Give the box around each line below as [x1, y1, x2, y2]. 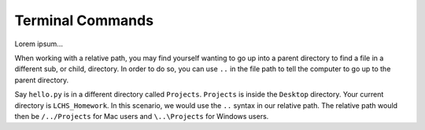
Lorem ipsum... [14, 39, 63, 49]
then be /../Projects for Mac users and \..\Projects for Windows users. [14, 111, 269, 121]
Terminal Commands [14, 12, 153, 29]
